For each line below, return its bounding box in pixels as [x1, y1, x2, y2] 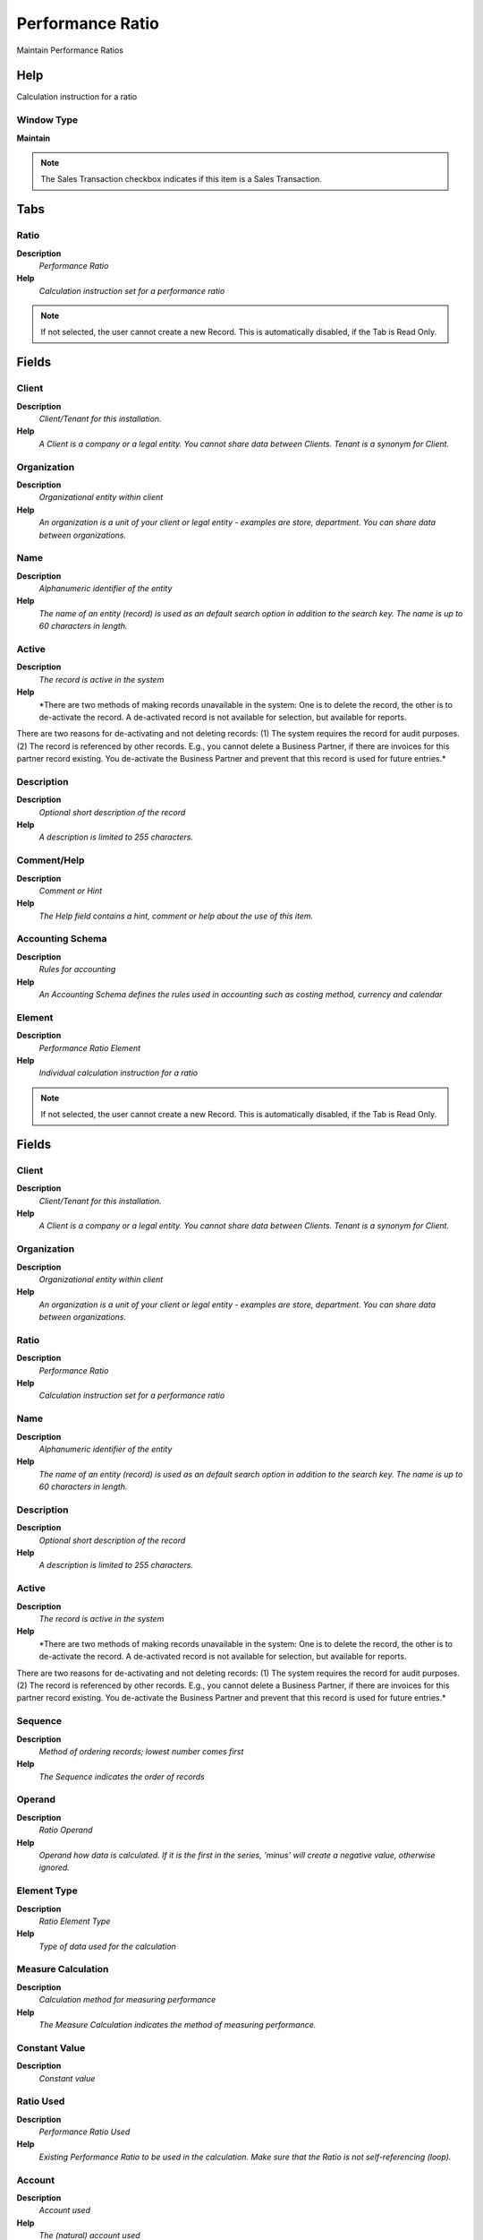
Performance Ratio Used [38, 2126, 131, 2137]
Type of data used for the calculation [38, 1941, 176, 1951]
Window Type [16, 114, 79, 126]
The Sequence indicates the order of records [38, 1770, 205, 1782]
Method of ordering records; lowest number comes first [38, 1745, 244, 1756]
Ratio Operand [38, 1824, 93, 1836]
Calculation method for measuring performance [38, 1994, 216, 2005]
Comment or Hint [38, 885, 103, 896]
